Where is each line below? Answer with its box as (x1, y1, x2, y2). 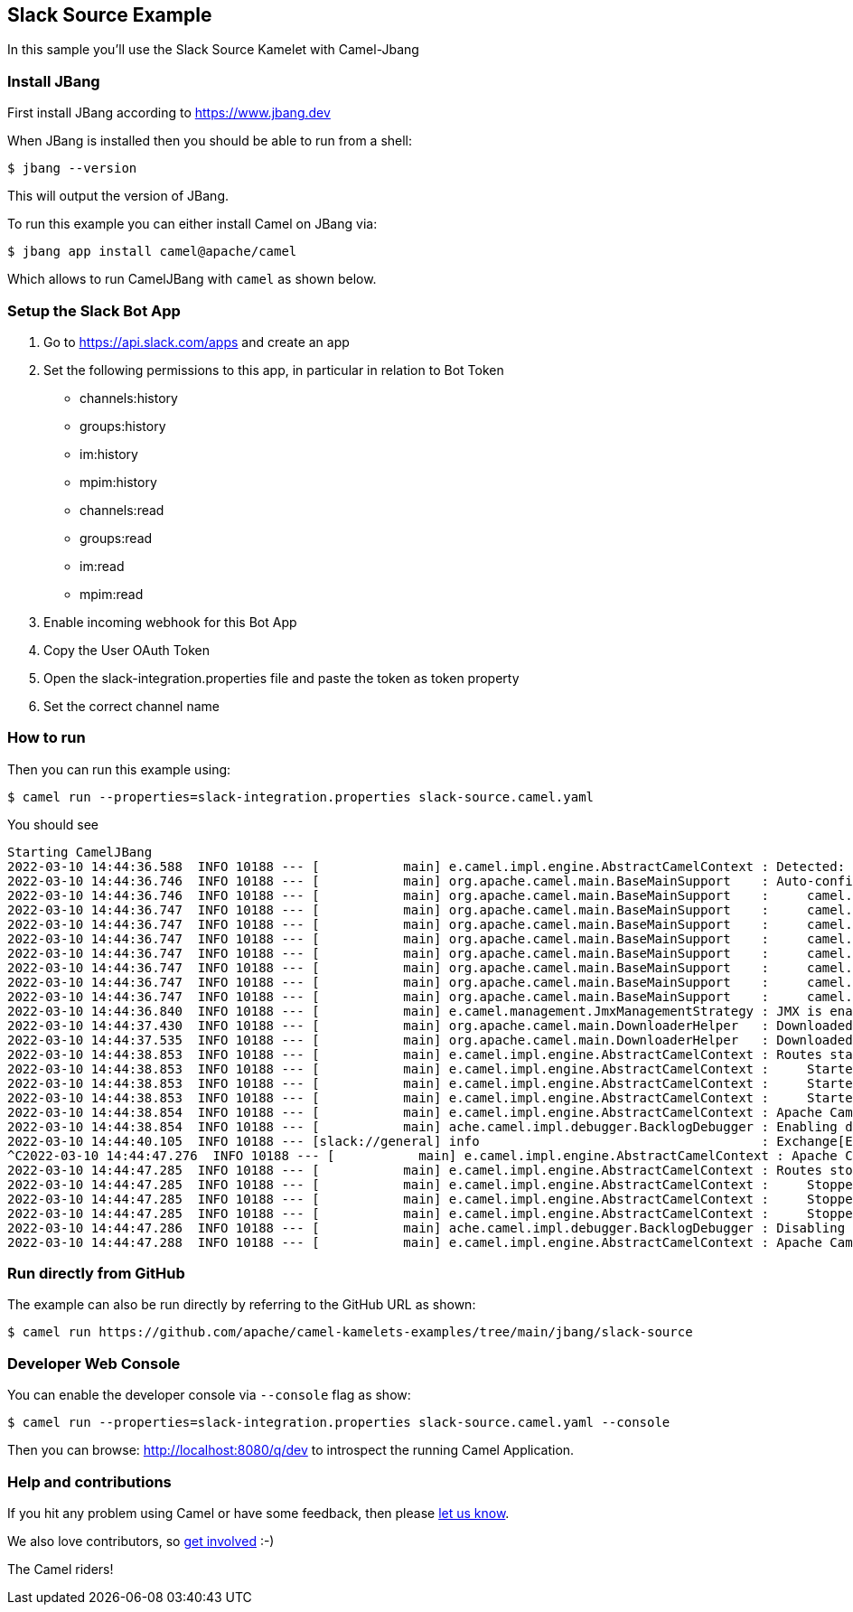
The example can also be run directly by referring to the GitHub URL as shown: (7, 1297, 476, 1313)
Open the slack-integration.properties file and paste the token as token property (43, 670, 520, 686)
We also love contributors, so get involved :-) (7, 1532, 275, 1549)
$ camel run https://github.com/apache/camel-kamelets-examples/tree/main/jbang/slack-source (7, 1325, 693, 1340)
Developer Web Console (7, 1354, 181, 1373)
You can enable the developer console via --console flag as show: (7, 1387, 411, 1403)
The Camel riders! (7, 1560, 114, 1577)
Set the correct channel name (43, 698, 220, 714)
